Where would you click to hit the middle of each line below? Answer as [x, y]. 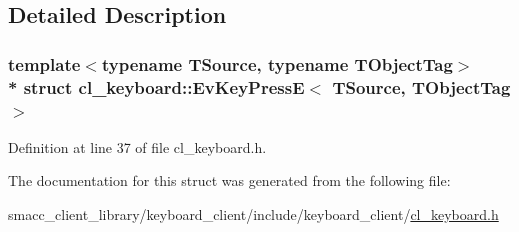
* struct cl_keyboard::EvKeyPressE [156, 86]
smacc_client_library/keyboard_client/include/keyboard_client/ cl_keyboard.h [253, 214]
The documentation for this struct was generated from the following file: [229, 180]
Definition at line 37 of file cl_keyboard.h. [137, 146]
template [44, 63]
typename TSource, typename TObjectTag [277, 63]
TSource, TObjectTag [421, 86]
